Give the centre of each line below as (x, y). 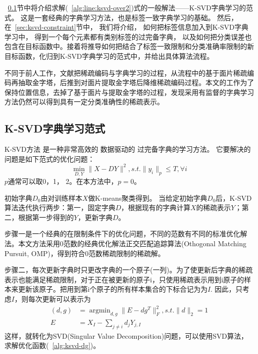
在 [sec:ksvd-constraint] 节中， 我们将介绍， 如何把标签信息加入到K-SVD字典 (127, 27)
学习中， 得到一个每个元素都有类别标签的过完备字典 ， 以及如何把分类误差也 (128, 36)
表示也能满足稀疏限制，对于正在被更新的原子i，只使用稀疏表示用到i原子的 (124, 279)
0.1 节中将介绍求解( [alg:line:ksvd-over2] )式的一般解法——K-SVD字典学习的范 (130, 7)
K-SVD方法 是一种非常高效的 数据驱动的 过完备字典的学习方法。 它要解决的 (128, 149)
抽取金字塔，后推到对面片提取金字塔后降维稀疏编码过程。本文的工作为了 (136, 82)
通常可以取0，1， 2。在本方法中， (63, 181)
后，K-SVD (234, 198)
